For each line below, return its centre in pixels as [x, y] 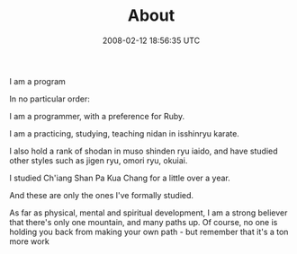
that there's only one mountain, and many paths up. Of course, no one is [144, 222]
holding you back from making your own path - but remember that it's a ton [149, 232]
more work [29, 241]
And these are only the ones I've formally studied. [102, 195]
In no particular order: [49, 99]
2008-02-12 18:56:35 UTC [151, 40]
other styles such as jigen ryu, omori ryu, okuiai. [99, 160]
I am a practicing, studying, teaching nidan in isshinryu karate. [125, 133]
